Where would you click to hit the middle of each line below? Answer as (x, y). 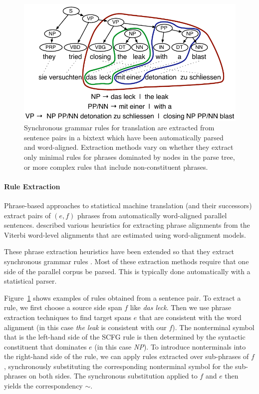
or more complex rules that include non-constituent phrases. (116, 167)
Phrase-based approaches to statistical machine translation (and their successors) (128, 205)
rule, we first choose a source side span (63, 307)
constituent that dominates (45, 346)
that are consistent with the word (190, 317)
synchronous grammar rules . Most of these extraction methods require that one (127, 261)
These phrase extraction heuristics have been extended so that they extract (119, 251)
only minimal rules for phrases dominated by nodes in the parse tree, (129, 157)
